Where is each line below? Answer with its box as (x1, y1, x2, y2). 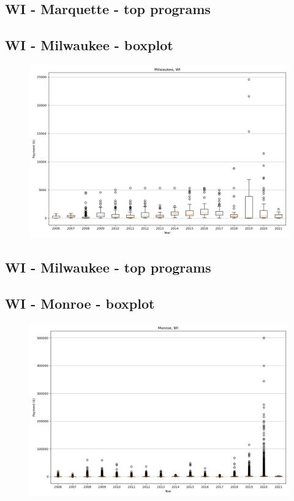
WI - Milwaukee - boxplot (5, 36, 173, 55)
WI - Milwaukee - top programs (5, 258, 211, 277)
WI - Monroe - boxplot (5, 294, 155, 313)
